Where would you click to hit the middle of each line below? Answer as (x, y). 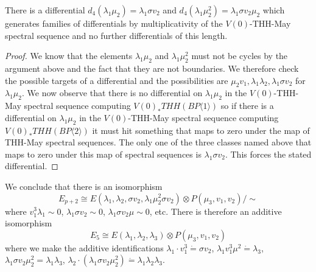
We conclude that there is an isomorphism (84, 186)
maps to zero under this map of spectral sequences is (103, 154)
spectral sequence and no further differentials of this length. (116, 35)
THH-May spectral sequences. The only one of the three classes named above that (158, 142)
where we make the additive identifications (84, 247)
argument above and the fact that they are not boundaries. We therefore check (152, 68)
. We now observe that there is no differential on (112, 93)
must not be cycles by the (240, 56)
